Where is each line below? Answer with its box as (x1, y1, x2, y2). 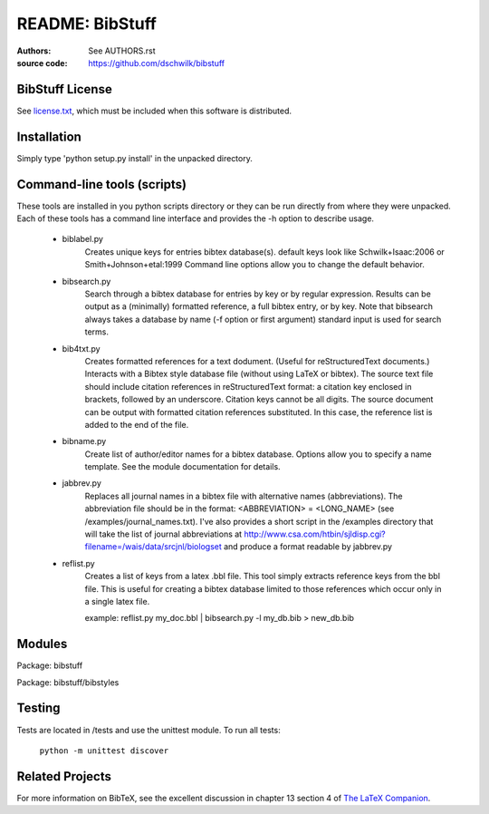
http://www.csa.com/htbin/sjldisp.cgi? (244, 528, 387, 539)
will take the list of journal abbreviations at (84, 528, 243, 539)
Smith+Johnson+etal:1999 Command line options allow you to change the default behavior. (84, 259, 425, 270)
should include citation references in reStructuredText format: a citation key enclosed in (84, 381, 412, 392)
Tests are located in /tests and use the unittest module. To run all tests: (16, 724, 281, 735)
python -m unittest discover (39, 745, 169, 756)
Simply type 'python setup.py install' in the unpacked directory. (16, 152, 253, 163)
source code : (16, 57, 68, 68)
